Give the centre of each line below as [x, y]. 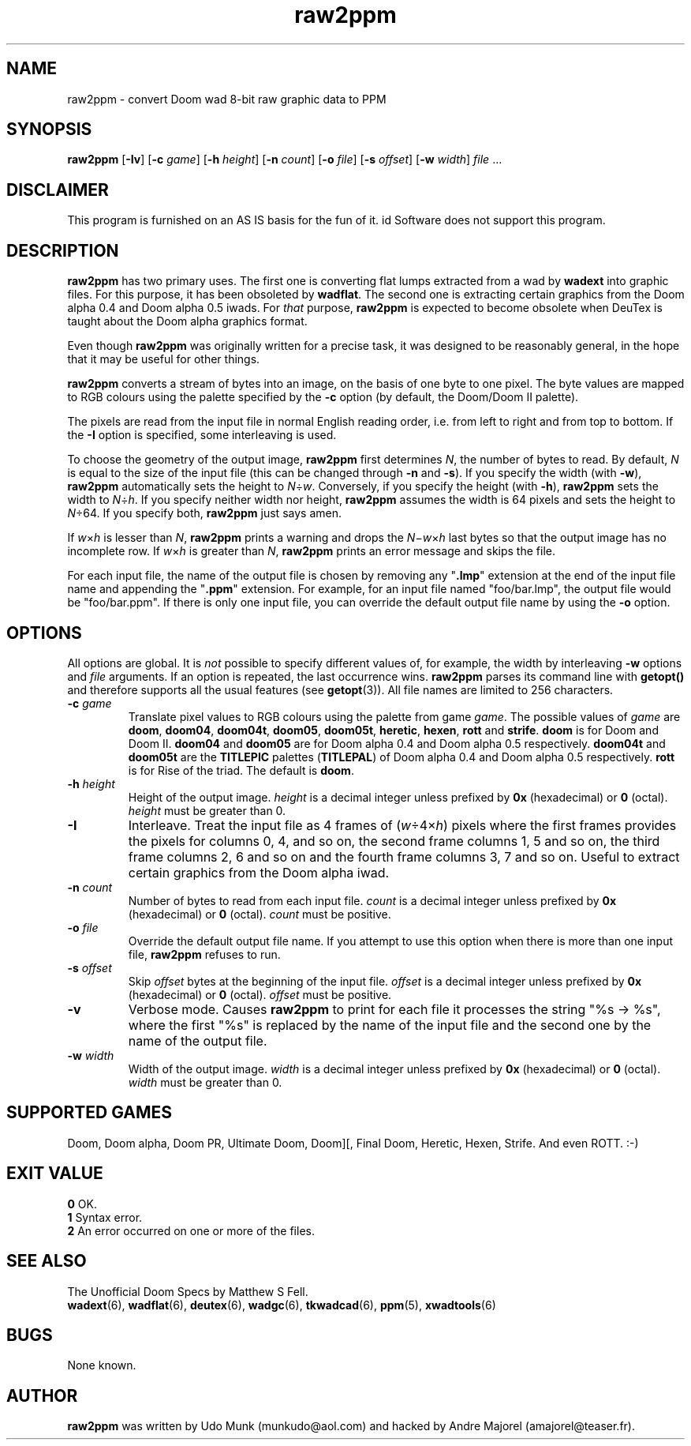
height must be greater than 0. [207, 810]
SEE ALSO [47, 1261]
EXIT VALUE [55, 1174]
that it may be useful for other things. [164, 359]
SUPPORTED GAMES [90, 1113]
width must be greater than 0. [205, 1082]
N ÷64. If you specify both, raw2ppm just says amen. [204, 513]
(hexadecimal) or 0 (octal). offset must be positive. [260, 994]
